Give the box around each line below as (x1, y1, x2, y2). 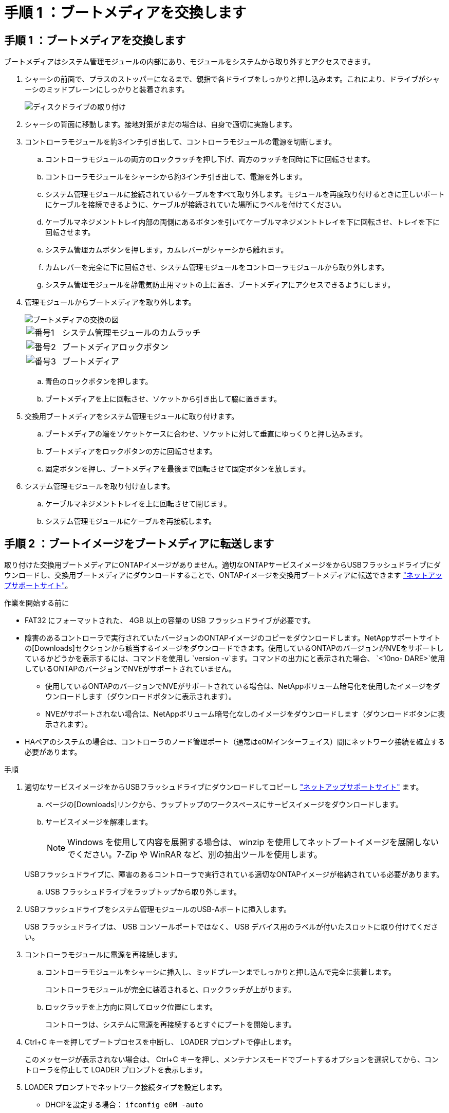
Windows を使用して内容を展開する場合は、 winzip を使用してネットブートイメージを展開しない (67, 837, 439, 848)
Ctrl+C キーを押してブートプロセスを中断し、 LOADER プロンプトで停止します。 (25, 1037, 296, 1047)
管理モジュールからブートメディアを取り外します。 (25, 298, 196, 307)
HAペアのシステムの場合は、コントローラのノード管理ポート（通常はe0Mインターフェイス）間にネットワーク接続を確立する (25, 737, 445, 746)
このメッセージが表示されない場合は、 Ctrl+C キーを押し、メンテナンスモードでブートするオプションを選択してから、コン (25, 1055, 439, 1064)
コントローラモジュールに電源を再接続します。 (25, 950, 182, 959)
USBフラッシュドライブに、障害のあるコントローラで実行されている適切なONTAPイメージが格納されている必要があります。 (25, 870, 444, 879)
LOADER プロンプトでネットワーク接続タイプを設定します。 (25, 1083, 227, 1092)
